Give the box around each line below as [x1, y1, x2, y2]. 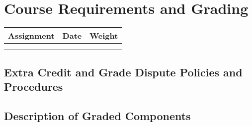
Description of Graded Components [4, 108, 191, 123]
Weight [89, 30, 118, 42]
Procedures [4, 78, 63, 94]
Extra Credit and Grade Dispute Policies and [4, 64, 243, 79]
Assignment [8, 30, 55, 42]
